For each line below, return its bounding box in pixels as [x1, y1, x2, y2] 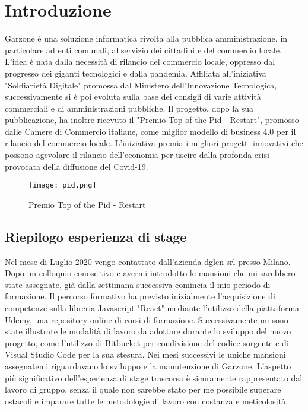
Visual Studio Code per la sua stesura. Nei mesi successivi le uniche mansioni [5, 348, 286, 361]
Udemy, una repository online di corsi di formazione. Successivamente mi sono [5, 313, 288, 325]
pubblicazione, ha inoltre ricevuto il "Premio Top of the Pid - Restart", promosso [5, 113, 299, 126]
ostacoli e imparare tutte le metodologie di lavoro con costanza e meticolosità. [5, 394, 288, 407]
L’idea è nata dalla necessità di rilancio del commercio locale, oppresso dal [5, 55, 275, 68]
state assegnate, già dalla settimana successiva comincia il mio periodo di [5, 278, 271, 290]
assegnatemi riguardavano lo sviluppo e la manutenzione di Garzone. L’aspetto [5, 360, 291, 372]
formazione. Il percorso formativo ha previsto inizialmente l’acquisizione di [5, 290, 275, 302]
